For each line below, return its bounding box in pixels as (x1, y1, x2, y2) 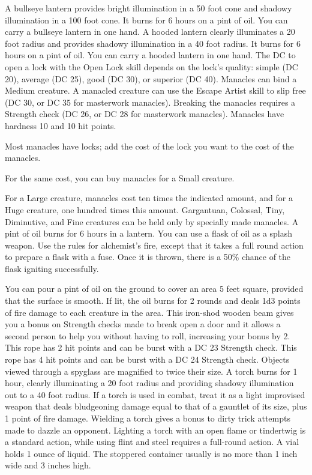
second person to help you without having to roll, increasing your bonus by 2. (5, 329, 290, 342)
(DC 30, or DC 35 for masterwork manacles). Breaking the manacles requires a (5, 95, 296, 108)
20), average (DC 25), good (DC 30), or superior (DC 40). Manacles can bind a (5, 72, 297, 85)
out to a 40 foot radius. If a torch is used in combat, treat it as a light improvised (5, 388, 305, 401)
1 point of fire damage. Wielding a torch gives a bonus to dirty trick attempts (5, 412, 290, 424)
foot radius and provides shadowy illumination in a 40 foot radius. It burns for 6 (5, 37, 301, 49)
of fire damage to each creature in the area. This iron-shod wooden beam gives (5, 306, 294, 318)
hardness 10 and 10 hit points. (5, 119, 116, 132)
